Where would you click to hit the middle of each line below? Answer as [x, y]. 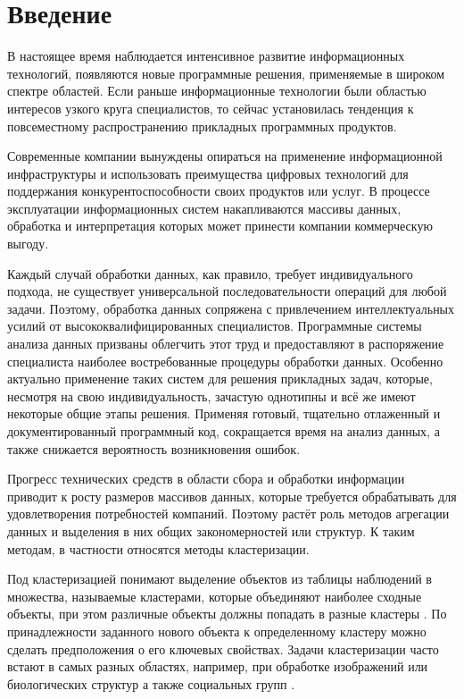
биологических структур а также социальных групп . [151, 683]
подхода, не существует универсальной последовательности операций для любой [227, 291]
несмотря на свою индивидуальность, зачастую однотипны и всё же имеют [211, 396]
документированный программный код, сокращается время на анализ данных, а [224, 431]
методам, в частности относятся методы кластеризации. [158, 548]
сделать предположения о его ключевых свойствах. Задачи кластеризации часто [223, 648]
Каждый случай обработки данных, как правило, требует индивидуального [210, 273]
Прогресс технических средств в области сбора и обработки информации [206, 479]
